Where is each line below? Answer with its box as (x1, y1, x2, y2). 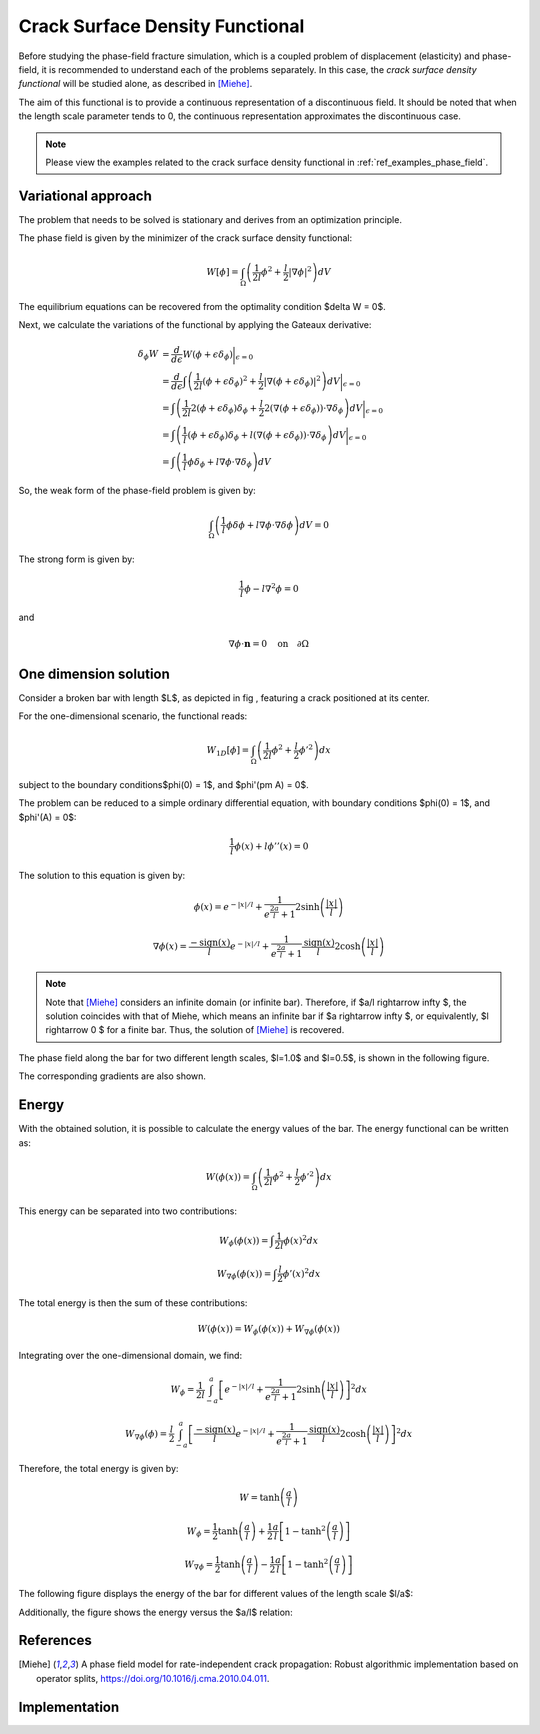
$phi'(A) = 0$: (18, 811, 77, 823)
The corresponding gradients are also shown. (18, 1070, 207, 1082)
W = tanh (238, 1491, 280, 1503)
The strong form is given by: (18, 553, 135, 565)
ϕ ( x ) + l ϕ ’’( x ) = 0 (234, 840, 309, 852)
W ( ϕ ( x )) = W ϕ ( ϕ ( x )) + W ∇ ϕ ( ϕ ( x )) (197, 1323, 340, 1337)
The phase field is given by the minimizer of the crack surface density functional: (18, 232, 353, 244)
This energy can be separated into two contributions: (18, 1205, 238, 1217)
